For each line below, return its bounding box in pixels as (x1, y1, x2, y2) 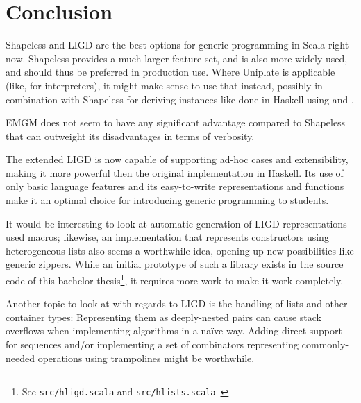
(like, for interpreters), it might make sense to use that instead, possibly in (6, 78, 323, 92)
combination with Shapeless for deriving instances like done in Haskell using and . (6, 92, 354, 106)
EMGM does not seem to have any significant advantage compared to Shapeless (6, 115, 346, 130)
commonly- (301, 337, 349, 352)
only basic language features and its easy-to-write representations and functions (6, 179, 344, 194)
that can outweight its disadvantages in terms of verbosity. (6, 128, 255, 143)
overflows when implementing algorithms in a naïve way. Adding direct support (6, 323, 342, 338)
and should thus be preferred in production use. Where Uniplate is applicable (6, 65, 335, 79)
